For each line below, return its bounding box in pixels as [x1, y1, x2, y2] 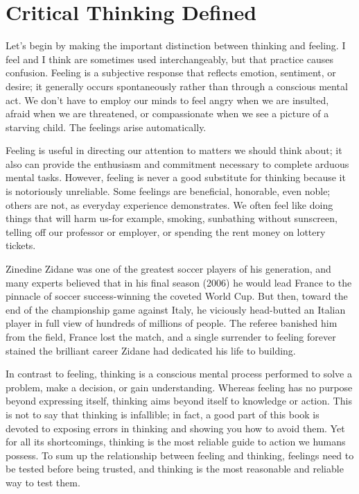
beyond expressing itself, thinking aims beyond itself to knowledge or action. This [6, 393, 352, 408]
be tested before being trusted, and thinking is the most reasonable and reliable [6, 461, 344, 476]
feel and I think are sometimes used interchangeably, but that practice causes [6, 51, 333, 66]
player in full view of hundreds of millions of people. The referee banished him [6, 316, 338, 330]
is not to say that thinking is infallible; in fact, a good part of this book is [6, 407, 319, 421]
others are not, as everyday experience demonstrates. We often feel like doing [6, 197, 333, 212]
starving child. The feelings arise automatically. [6, 119, 207, 134]
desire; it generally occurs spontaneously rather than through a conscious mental [6, 78, 348, 93]
